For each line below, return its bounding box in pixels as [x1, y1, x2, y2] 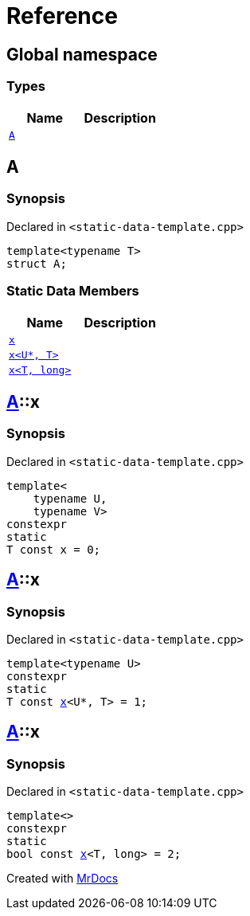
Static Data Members [6, 283, 139, 299]
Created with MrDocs [6, 871, 119, 886]
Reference [6, 2, 118, 29]
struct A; [6, 256, 67, 270]
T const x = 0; [6, 542, 101, 556]
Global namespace [6, 44, 158, 65]
